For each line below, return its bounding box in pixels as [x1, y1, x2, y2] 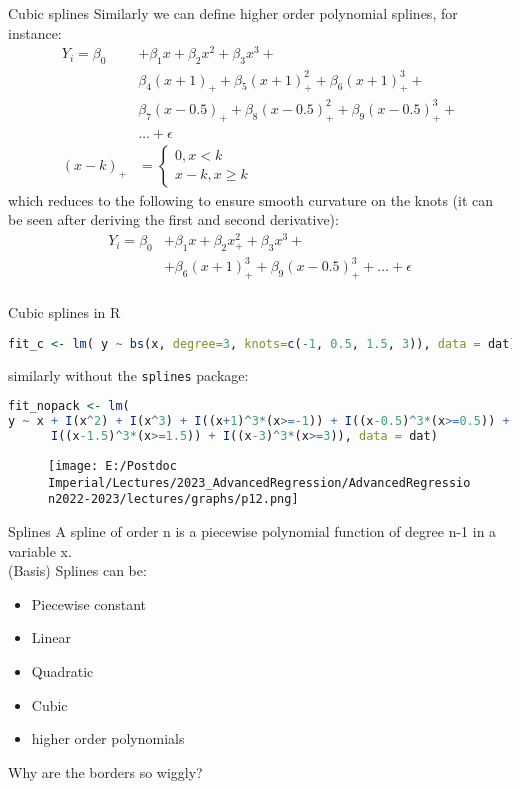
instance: [8, 22, 62, 43]
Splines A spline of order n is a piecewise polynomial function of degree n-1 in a [8, 520, 497, 541]
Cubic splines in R [8, 302, 121, 323]
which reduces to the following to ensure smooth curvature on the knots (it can [8, 189, 494, 210]
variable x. [8, 540, 72, 561]
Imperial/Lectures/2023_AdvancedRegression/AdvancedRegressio [48, 475, 471, 490]
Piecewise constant [31, 593, 147, 614]
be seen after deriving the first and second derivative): [8, 209, 339, 230]
